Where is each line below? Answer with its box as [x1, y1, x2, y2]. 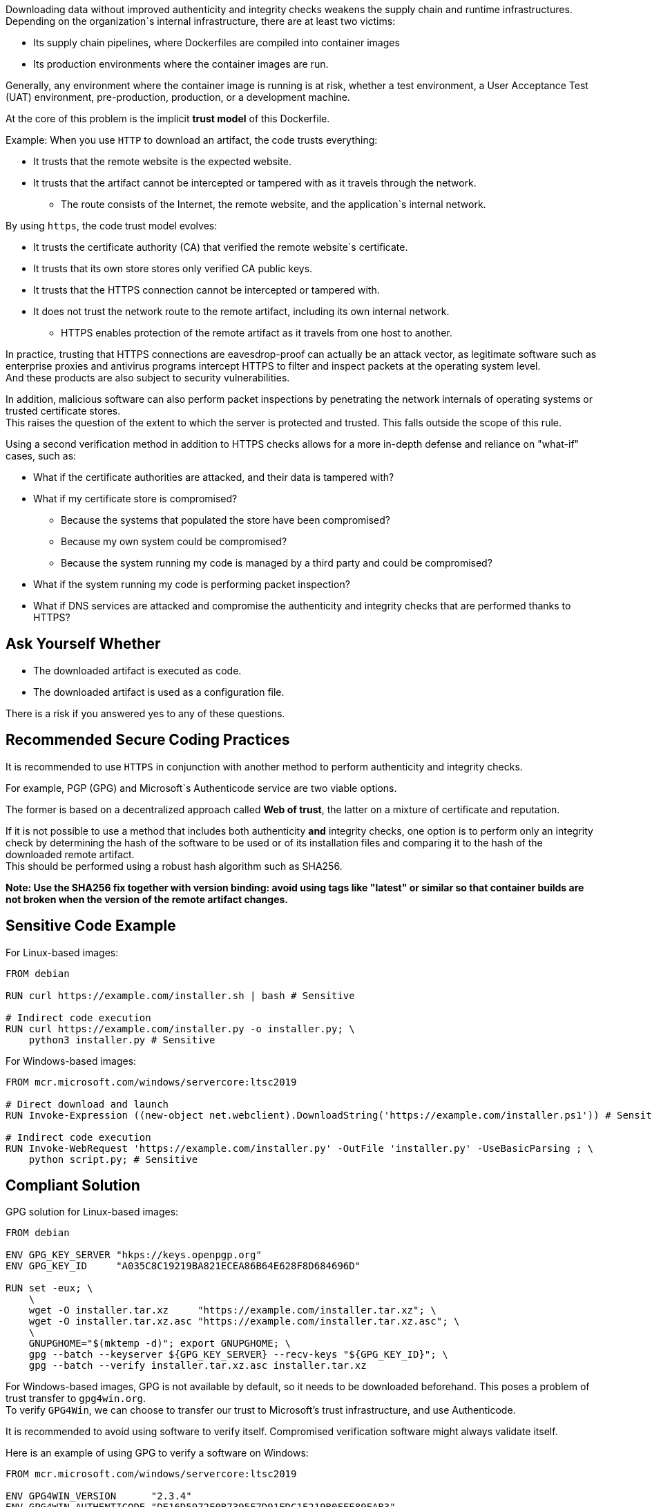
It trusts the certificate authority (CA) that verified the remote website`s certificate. [33, 241, 408, 253]
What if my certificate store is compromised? [33, 493, 238, 504]
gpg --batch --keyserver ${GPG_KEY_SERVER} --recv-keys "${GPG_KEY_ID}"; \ [28, 1349, 448, 1361]
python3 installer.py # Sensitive [28, 1034, 215, 1045]
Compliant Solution [6, 1176, 140, 1194]
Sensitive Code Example [6, 917, 176, 935]
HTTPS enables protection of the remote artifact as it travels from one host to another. [61, 327, 452, 339]
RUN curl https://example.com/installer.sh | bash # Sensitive [6, 989, 355, 1001]
